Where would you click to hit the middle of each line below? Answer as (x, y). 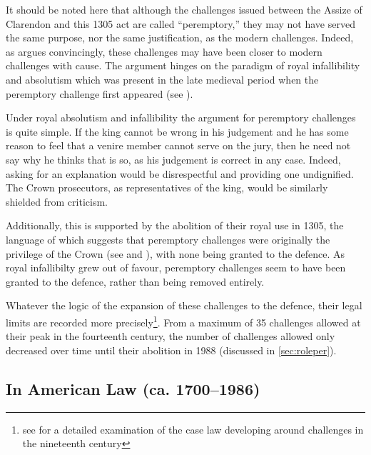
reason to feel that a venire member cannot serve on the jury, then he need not (178, 145)
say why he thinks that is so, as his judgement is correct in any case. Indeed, (173, 159)
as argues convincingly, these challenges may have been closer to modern (164, 51)
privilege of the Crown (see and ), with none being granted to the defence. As (176, 253)
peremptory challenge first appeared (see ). (100, 93)
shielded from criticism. (57, 201)
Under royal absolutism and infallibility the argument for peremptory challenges (181, 117)
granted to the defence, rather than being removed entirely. (135, 281)
